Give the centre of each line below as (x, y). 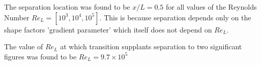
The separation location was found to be (67, 7)
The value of (24, 46)
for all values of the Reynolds (211, 7)
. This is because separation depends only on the (175, 17)
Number (17, 17)
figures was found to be (40, 56)
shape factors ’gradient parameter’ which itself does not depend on (108, 29)
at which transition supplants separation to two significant (151, 46)
